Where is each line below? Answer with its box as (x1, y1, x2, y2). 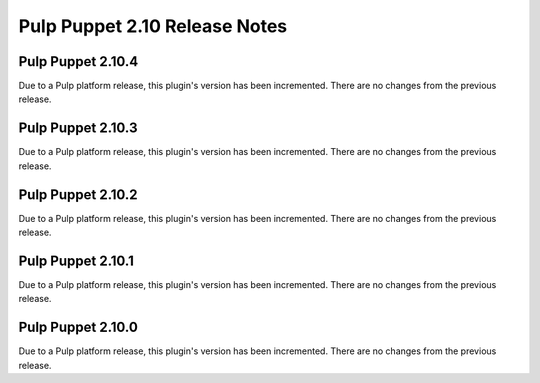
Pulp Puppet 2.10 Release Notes (18, 15, 288, 37)
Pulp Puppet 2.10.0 (18, 319, 139, 336)
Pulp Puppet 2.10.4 (18, 53, 139, 70)
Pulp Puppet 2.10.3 (18, 120, 138, 137)
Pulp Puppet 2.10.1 (18, 252, 135, 269)
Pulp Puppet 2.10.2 (18, 186, 139, 203)
